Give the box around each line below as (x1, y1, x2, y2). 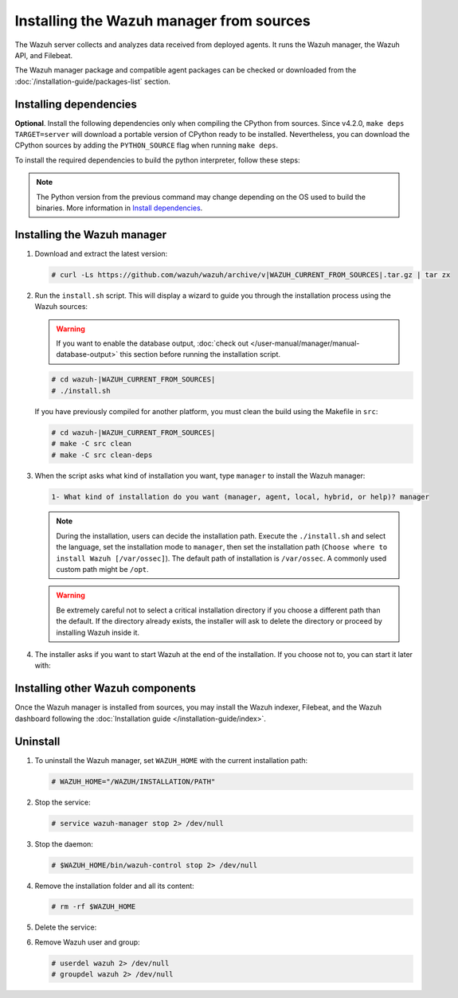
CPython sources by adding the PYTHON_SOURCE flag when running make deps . (14, 140, 279, 151)
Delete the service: (34, 922, 97, 932)
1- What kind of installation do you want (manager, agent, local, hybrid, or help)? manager (51, 492, 430, 501)
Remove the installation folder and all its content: (34, 881, 194, 890)
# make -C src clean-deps (51, 450, 153, 460)
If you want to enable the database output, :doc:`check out (56, 339, 249, 348)
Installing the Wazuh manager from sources (14, 12, 311, 29)
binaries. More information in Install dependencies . (36, 203, 203, 213)
